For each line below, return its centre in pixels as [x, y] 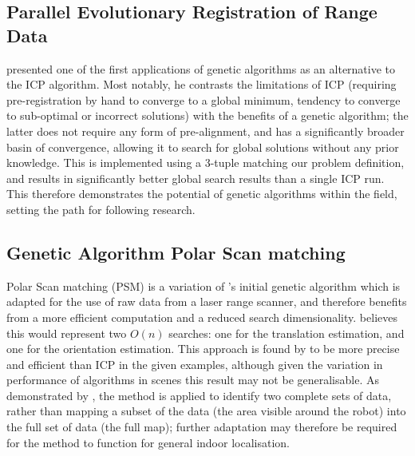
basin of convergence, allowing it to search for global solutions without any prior [203, 147]
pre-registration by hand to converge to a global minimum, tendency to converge [204, 99]
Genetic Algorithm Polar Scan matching [176, 252]
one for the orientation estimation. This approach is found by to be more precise [203, 349]
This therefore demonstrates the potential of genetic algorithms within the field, [202, 194]
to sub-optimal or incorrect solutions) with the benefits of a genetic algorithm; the [207, 115]
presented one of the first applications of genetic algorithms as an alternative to [201, 68]
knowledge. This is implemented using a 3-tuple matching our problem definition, [206, 163]
